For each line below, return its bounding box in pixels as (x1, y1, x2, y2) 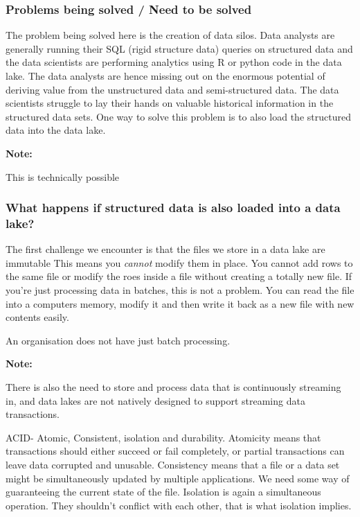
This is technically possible (6, 169, 120, 184)
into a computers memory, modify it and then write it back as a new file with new (6, 296, 354, 310)
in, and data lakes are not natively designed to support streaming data (6, 393, 305, 408)
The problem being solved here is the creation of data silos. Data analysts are (6, 28, 335, 42)
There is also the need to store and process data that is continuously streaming (6, 380, 341, 394)
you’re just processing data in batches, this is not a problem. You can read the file (6, 283, 354, 297)
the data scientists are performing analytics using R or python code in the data (6, 55, 342, 69)
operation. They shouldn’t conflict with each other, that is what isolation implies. (6, 498, 352, 512)
